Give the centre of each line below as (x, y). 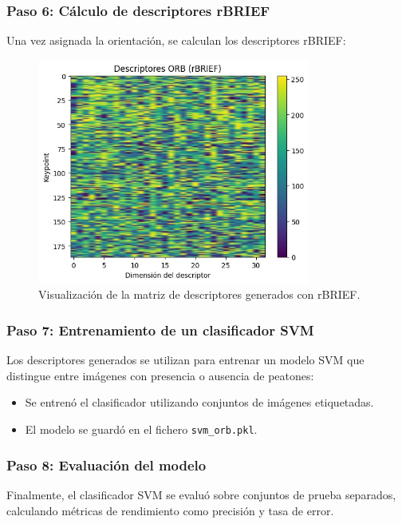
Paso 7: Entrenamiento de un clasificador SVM (160, 330)
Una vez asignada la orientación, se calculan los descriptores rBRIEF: (176, 40)
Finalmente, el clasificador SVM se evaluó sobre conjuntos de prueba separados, (201, 494)
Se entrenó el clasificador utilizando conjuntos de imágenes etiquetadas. (199, 402)
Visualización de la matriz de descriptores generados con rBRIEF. (199, 294)
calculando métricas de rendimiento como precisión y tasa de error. (170, 510)
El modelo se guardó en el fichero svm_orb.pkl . (141, 429)
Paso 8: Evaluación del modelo (106, 464)
